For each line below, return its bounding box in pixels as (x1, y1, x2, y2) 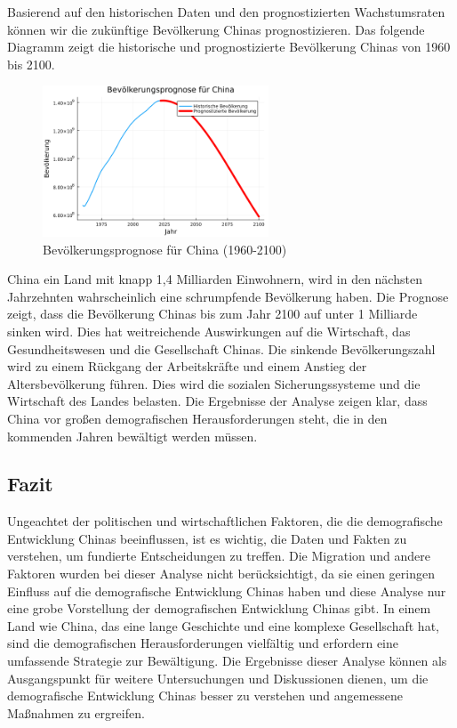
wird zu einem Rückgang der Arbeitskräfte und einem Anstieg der (7, 357, 367, 376)
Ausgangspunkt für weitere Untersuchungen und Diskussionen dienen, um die (7, 668, 429, 687)
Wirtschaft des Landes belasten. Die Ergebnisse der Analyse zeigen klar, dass (7, 392, 428, 410)
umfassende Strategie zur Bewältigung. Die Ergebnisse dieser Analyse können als (7, 651, 447, 670)
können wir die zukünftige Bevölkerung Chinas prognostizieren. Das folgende (7, 20, 425, 38)
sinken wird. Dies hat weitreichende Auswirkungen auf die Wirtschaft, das (7, 321, 411, 340)
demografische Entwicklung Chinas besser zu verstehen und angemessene (7, 686, 403, 705)
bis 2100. (7, 54, 55, 73)
